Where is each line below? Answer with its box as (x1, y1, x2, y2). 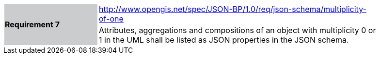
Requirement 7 (5, 20, 60, 29)
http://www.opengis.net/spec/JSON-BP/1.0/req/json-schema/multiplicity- (99, 4, 366, 14)
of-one (99, 14, 124, 23)
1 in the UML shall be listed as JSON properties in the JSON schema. (99, 35, 349, 45)
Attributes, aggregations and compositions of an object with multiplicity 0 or (99, 25, 376, 35)
